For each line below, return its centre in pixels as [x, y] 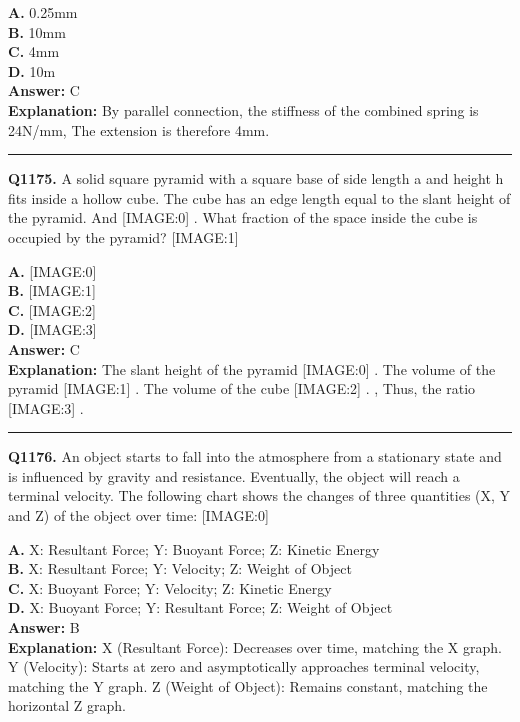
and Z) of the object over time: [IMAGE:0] [138, 515]
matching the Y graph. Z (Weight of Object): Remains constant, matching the [248, 685]
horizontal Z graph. [67, 705]
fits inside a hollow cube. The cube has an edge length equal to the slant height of [259, 197]
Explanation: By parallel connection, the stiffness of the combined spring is [243, 109]
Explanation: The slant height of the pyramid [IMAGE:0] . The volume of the [252, 368]
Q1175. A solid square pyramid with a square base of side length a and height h [256, 178]
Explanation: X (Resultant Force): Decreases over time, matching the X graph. [255, 646]
